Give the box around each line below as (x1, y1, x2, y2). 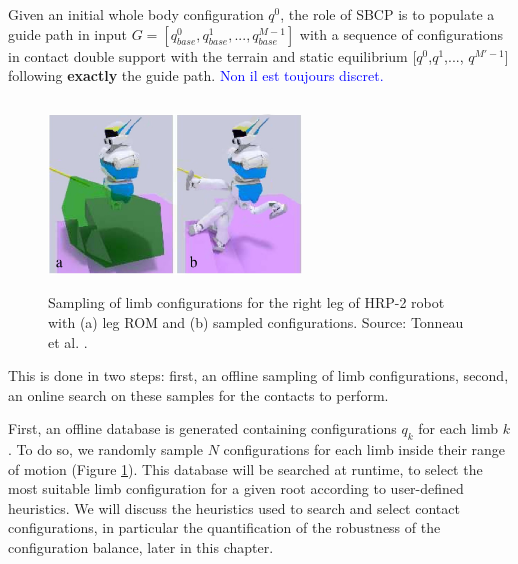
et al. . (48, 331, 88, 352)
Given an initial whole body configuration (8, 4, 264, 24)
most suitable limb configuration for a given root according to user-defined (8, 478, 464, 499)
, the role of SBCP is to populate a (280, 4, 495, 24)
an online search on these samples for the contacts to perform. (8, 384, 389, 405)
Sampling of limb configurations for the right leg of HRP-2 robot (48, 292, 445, 313)
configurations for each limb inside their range (223, 439, 506, 460)
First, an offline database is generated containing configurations (8, 418, 397, 439)
